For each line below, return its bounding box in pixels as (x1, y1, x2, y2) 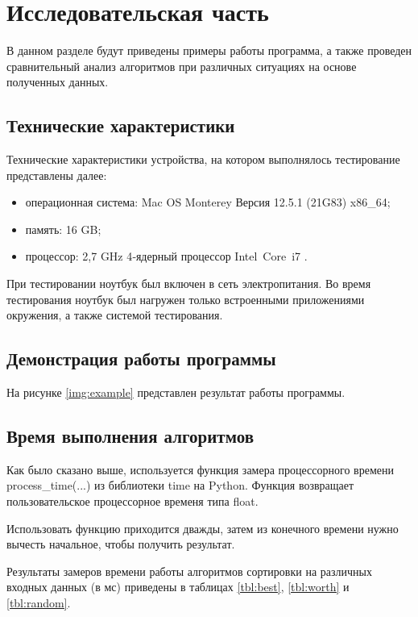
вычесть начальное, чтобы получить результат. (6, 536, 235, 552)
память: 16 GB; (25, 220, 101, 237)
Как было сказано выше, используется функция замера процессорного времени (6, 461, 394, 477)
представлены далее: (6, 166, 107, 183)
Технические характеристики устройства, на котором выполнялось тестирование (6, 151, 400, 168)
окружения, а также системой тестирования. (6, 306, 223, 323)
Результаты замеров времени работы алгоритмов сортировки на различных (6, 562, 372, 579)
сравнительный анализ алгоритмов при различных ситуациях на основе (6, 57, 357, 74)
